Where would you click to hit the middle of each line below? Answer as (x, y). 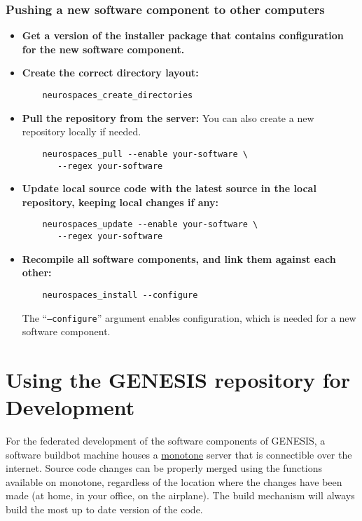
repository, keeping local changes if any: (120, 202)
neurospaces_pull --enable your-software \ (145, 154)
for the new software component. (103, 49)
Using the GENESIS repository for (178, 379)
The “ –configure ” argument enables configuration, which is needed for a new (189, 317)
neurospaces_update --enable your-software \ (150, 225)
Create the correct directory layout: (110, 73)
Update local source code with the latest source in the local (169, 188)
